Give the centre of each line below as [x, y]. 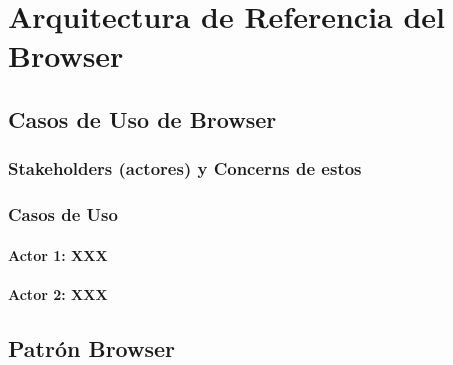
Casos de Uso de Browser [142, 118]
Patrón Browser [91, 347]
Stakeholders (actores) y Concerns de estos [185, 168]
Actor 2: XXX [58, 293]
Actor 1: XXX [58, 254]
